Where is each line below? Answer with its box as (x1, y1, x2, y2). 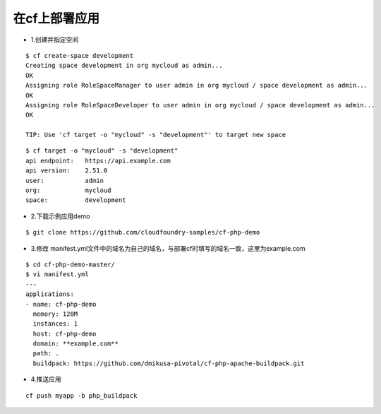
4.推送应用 (30, 375, 61, 384)
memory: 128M (32, 309, 78, 318)
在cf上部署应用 (13, 11, 100, 26)
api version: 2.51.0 (25, 167, 108, 175)
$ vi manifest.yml (25, 271, 90, 278)
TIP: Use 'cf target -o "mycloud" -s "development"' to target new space (25, 131, 286, 139)
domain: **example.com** (32, 340, 119, 348)
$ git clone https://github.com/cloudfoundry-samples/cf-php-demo (25, 228, 260, 237)
